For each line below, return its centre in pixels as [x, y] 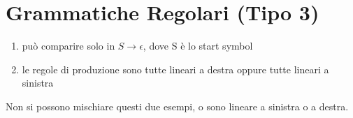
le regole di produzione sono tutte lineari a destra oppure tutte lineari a [175, 69]
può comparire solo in [69, 46]
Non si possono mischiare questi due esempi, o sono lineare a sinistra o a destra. [177, 106]
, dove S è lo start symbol [198, 46]
